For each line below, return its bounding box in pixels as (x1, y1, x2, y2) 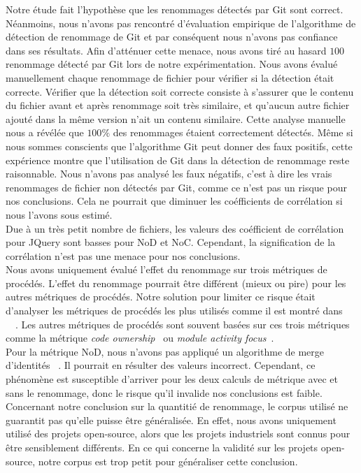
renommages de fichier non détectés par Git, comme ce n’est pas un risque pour (6, 180, 347, 194)
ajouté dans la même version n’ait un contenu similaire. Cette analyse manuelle (6, 111, 346, 126)
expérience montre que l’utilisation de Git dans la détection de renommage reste (6, 152, 350, 167)
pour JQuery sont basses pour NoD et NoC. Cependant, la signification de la (6, 235, 336, 249)
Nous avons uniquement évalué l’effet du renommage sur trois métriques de (6, 262, 327, 277)
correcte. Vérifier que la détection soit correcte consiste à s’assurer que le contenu (6, 84, 354, 99)
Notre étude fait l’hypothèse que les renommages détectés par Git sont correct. (6, 2, 344, 16)
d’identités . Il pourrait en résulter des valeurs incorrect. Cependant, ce (6, 358, 316, 372)
